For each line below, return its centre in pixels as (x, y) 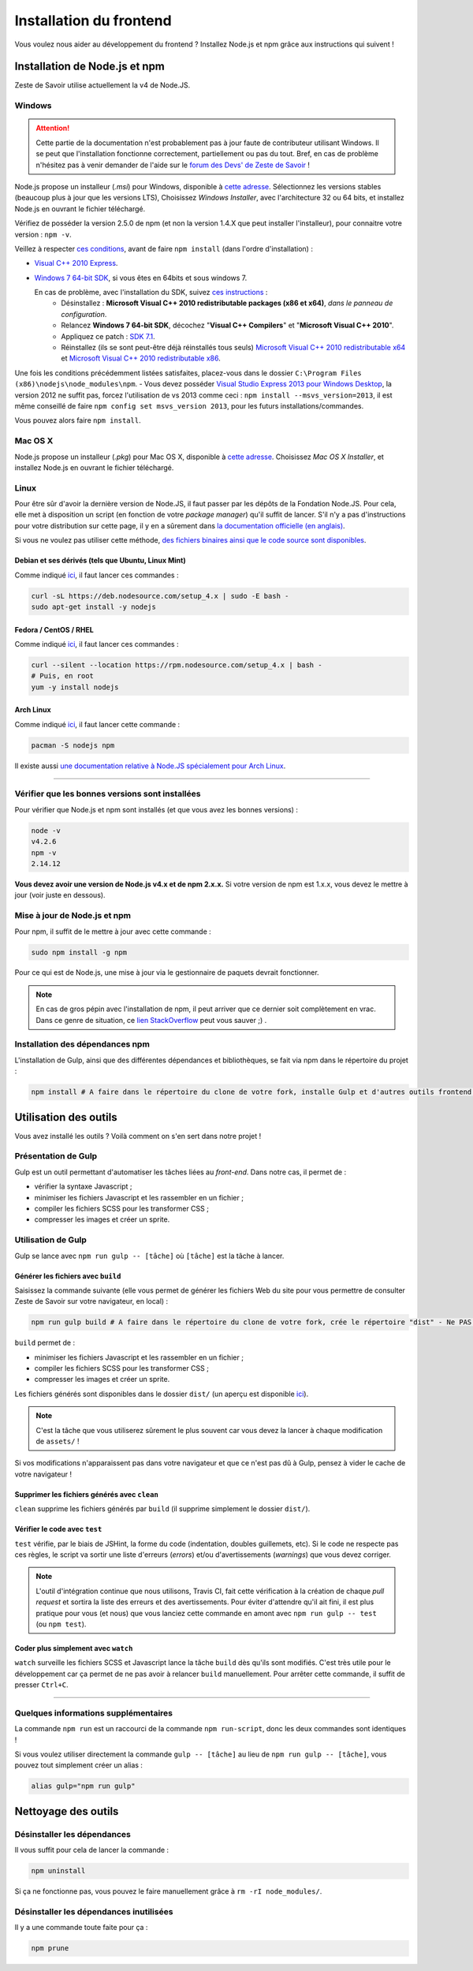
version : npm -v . (43, 234)
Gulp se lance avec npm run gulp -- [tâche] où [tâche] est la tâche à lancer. (149, 1256)
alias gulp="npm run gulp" (83, 1786)
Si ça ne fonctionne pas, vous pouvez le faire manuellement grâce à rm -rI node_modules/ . (168, 1891)
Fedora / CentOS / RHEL (54, 629)
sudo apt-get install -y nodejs (94, 607)
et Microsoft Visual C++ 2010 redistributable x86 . (141, 358)
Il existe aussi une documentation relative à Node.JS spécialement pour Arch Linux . (150, 766)
